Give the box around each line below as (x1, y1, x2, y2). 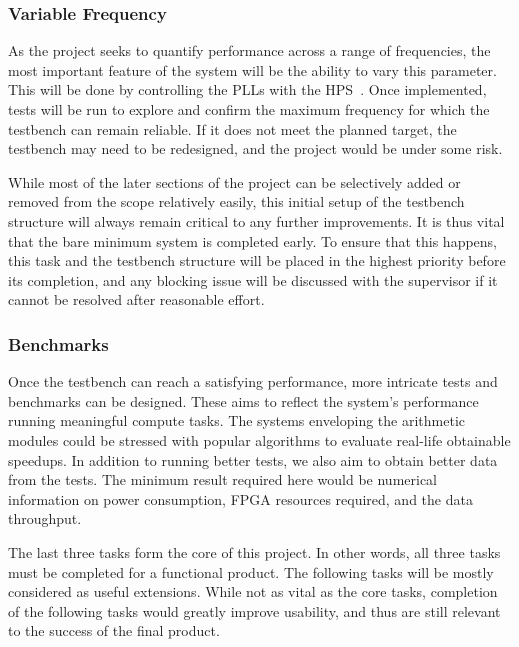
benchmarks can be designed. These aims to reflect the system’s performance (8, 390, 479, 411)
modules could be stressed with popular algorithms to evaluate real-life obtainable (8, 429, 511, 450)
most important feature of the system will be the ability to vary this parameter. (8, 59, 497, 80)
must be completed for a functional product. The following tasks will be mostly (8, 561, 494, 582)
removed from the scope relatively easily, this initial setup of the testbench (8, 191, 465, 212)
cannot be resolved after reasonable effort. (8, 289, 265, 310)
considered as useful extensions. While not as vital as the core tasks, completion (8, 581, 498, 602)
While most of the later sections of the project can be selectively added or (8, 171, 461, 192)
